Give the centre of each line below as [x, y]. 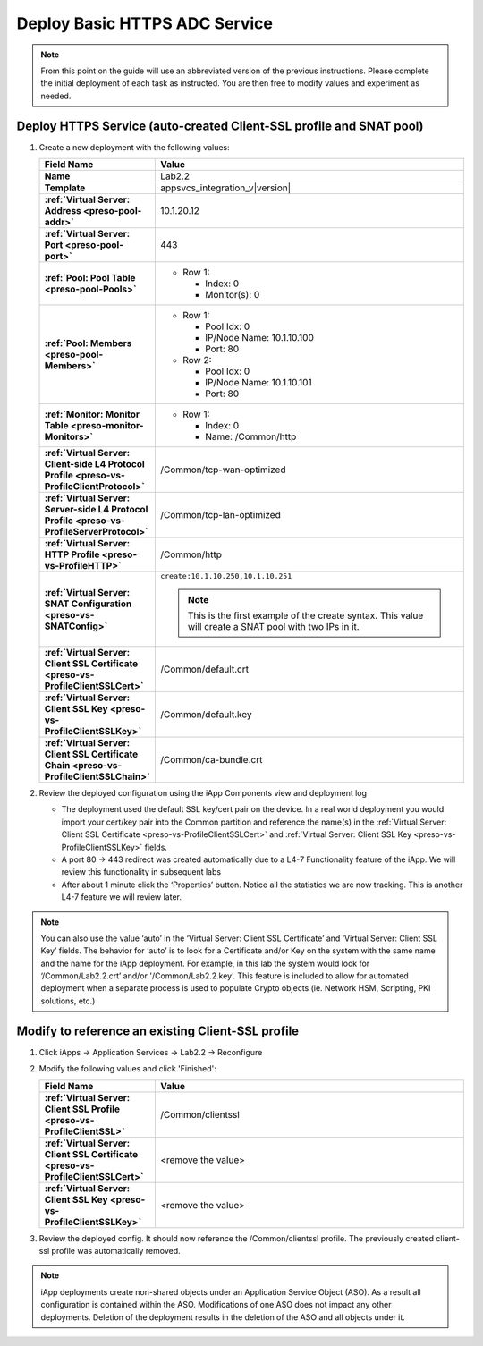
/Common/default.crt [204, 669]
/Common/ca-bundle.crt [211, 760]
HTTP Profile [72, 554]
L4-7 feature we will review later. [122, 897]
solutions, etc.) [68, 1001]
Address [63, 211]
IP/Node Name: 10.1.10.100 [259, 338]
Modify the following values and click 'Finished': [127, 1069]
